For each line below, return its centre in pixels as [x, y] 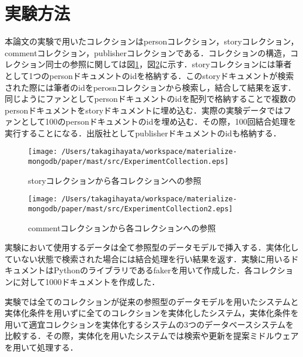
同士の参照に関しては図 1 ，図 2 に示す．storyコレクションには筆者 [168, 64]
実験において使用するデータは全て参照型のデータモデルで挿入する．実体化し [152, 247]
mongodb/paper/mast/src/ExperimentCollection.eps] [128, 162]
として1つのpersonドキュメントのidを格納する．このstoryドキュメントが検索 [149, 75]
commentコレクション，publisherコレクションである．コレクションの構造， [147, 52]
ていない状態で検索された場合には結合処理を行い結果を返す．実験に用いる [148, 258]
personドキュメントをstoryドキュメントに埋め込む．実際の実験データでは [144, 110]
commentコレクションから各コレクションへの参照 [122, 227]
